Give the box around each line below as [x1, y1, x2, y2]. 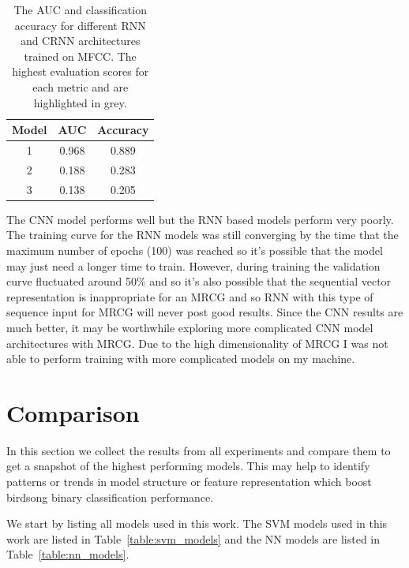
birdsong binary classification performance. [6, 488, 214, 505]
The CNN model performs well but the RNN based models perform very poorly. [6, 211, 394, 227]
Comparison [6, 396, 140, 428]
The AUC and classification [13, 2, 147, 17]
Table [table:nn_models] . [6, 546, 129, 562]
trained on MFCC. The [24, 47, 137, 64]
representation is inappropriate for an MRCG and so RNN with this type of [6, 288, 373, 305]
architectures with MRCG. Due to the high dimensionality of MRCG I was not [6, 334, 388, 351]
